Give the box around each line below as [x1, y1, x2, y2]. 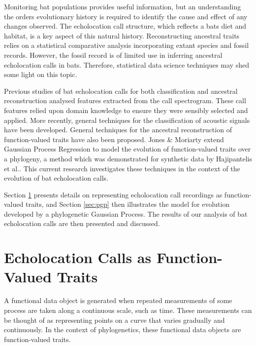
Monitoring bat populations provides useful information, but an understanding [4, 1, 241, 11]
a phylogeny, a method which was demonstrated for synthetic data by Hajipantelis [4, 153, 253, 163]
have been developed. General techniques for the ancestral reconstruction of [4, 124, 232, 135]
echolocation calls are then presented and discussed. [4, 218, 160, 229]
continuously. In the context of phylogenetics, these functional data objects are [4, 324, 241, 335]
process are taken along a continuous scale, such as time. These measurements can [4, 305, 252, 315]
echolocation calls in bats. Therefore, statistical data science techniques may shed [4, 59, 249, 70]
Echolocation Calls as [4, 247, 152, 268]
